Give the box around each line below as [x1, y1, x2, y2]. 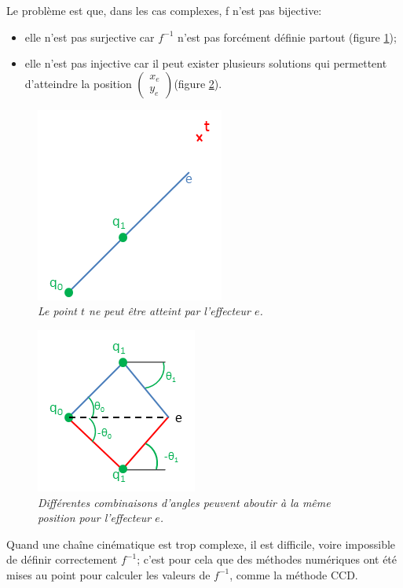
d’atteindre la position [24, 75, 132, 91]
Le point [38, 303, 77, 319]
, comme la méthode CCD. [229, 566, 358, 582]
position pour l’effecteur [38, 509, 152, 526]
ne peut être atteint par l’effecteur [89, 303, 251, 319]
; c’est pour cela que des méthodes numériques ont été [137, 551, 398, 568]
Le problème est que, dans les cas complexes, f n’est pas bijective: [6, 2, 322, 18]
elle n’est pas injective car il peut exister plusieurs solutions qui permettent [24, 55, 387, 72]
